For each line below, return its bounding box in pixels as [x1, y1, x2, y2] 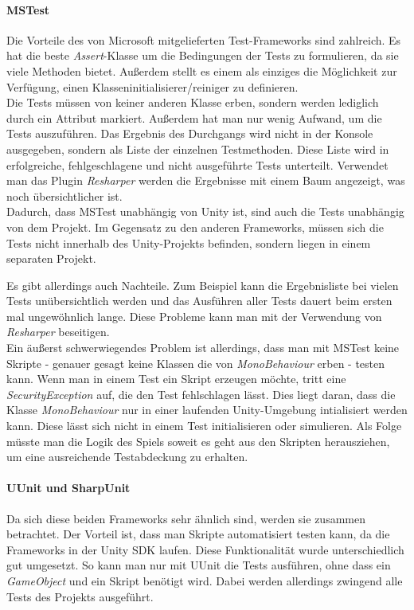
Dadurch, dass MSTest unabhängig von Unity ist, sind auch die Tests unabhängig [6, 203, 404, 220]
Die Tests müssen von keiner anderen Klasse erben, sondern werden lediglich [6, 94, 379, 111]
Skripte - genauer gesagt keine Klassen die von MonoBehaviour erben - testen [6, 354, 385, 371]
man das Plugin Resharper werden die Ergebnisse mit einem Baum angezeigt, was [6, 172, 405, 189]
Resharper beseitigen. [6, 323, 110, 340]
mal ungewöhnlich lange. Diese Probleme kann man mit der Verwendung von [6, 307, 382, 324]
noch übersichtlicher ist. [6, 187, 123, 204]
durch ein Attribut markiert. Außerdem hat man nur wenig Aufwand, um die [6, 109, 382, 126]
